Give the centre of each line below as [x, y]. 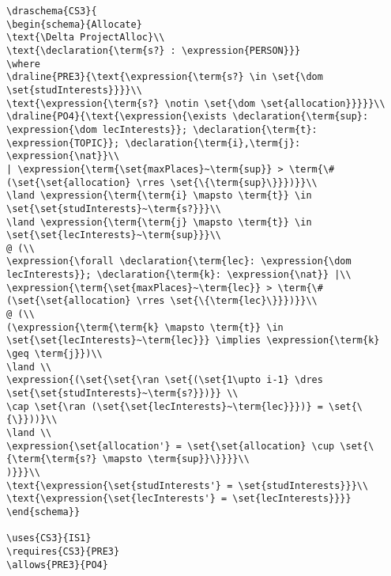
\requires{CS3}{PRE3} [63, 551]
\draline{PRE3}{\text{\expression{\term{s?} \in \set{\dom [165, 77]
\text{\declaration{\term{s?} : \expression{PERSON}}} [154, 50]
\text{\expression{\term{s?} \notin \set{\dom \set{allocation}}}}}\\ [196, 103]
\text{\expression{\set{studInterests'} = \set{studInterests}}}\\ [188, 485]
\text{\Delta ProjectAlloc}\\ [86, 38]
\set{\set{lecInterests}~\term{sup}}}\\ [114, 235]
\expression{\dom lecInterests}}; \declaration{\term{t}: [162, 129]
